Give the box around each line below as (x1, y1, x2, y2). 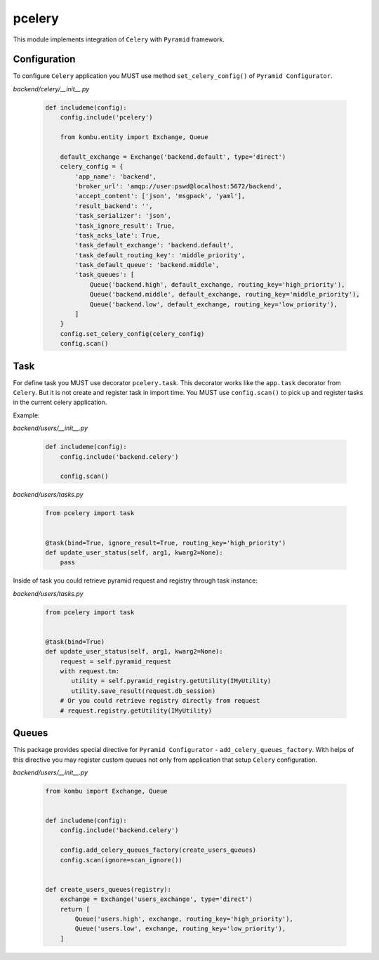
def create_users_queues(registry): (45, 886, 172, 893)
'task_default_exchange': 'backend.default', (74, 241, 234, 249)
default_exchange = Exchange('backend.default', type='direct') (60, 153, 286, 161)
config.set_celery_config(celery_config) (60, 330, 205, 337)
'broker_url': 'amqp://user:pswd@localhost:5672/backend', (74, 182, 283, 190)
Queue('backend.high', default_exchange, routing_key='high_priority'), (89, 280, 345, 288)
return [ (60, 905, 91, 913)
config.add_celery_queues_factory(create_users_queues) (60, 846, 257, 854)
